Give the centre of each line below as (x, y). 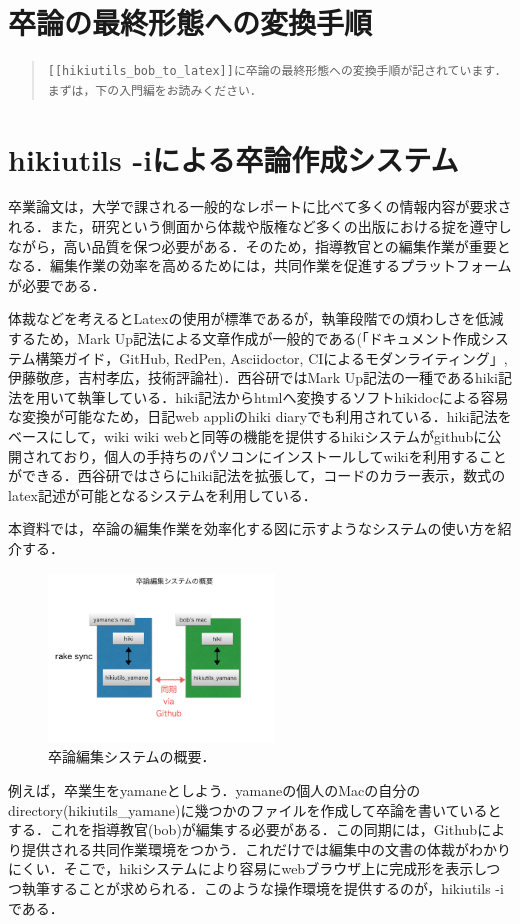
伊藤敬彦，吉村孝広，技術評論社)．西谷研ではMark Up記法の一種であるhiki (253, 377)
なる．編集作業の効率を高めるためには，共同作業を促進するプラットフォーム (260, 265)
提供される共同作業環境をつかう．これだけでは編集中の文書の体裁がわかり (266, 848)
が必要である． (57, 284)
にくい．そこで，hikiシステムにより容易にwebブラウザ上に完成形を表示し (247, 868)
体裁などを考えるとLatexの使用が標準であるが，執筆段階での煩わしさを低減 (256, 318)
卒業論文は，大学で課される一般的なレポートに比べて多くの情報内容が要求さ (260, 206)
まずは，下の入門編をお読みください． (154, 90)
